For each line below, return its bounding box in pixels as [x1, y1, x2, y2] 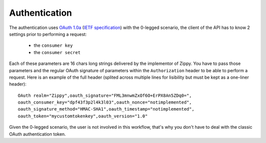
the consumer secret [33, 49, 81, 55]
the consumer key [33, 42, 73, 49]
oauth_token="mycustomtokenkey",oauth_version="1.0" [18, 113, 148, 119]
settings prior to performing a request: [9, 31, 87, 37]
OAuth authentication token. [9, 131, 66, 137]
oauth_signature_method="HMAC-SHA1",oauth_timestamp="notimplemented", [18, 106, 195, 112]
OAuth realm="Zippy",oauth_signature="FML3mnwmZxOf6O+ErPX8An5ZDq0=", [18, 92, 192, 98]
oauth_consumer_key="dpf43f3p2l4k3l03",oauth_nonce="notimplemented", [18, 100, 192, 105]
